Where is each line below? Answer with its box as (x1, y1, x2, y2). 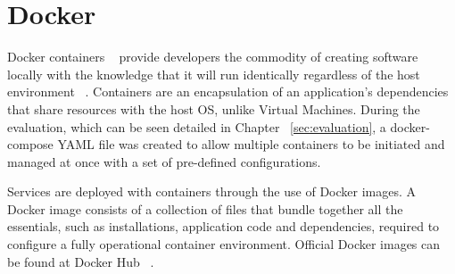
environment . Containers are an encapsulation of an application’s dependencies (7, 82, 449, 101)
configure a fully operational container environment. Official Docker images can (7, 235, 441, 253)
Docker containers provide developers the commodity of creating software (7, 47, 418, 66)
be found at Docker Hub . (7, 252, 154, 270)
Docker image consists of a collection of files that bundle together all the (7, 199, 403, 218)
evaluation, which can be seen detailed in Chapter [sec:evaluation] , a (7, 117, 386, 136)
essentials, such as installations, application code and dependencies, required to (7, 217, 440, 236)
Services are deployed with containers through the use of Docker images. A (7, 182, 416, 201)
